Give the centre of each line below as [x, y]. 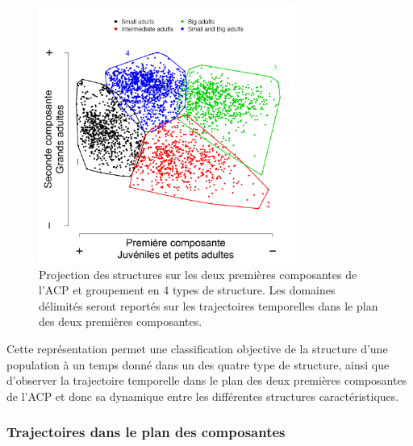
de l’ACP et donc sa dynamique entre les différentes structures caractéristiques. [203, 396]
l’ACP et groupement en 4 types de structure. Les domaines [187, 290]
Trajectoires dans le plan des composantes [146, 432]
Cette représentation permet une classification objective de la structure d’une [197, 348]
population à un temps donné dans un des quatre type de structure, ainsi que [198, 364]
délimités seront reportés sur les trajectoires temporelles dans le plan [209, 305]
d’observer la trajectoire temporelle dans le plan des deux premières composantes [207, 380]
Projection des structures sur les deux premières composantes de [198, 274]
